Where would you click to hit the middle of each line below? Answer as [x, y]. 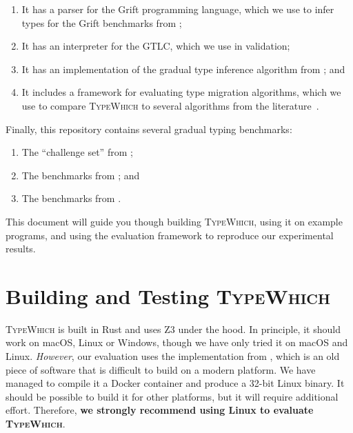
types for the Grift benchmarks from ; [102, 22]
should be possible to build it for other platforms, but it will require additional [172, 396]
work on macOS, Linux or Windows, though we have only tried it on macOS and [177, 342]
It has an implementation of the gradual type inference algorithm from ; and [183, 69]
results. [21, 249]
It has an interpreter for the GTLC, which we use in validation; [156, 46]
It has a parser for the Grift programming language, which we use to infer [178, 9]
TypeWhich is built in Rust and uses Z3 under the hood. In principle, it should [173, 329]
